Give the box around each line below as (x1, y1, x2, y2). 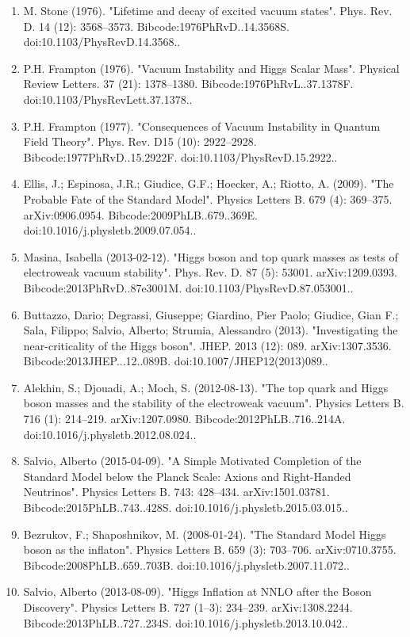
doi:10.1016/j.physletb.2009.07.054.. (23, 222, 197, 238)
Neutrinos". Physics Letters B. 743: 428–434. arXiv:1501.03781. (23, 483, 330, 500)
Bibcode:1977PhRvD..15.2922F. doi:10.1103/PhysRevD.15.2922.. (23, 148, 338, 165)
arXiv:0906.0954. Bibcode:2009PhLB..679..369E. (23, 206, 258, 223)
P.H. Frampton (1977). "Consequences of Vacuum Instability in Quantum (23, 117, 381, 134)
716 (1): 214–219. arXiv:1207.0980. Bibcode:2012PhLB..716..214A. (23, 410, 346, 427)
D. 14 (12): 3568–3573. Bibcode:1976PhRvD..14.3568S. (23, 17, 289, 34)
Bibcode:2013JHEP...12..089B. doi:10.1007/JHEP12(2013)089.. (23, 353, 328, 369)
